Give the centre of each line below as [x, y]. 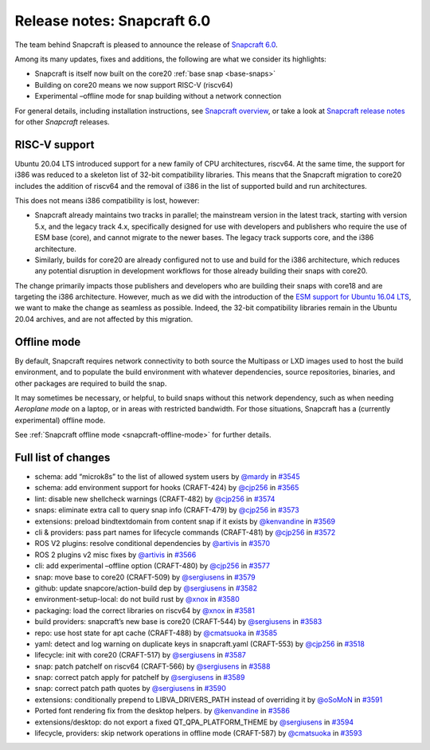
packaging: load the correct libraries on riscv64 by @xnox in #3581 [145, 611]
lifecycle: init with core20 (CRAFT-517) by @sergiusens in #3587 [140, 655]
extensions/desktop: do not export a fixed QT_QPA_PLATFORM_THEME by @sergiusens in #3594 [194, 722]
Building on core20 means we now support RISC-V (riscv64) [134, 84]
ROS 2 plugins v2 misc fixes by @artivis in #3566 [115, 555]
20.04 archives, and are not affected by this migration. [104, 319]
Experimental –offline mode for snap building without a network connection [158, 96]
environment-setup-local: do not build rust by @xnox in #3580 [137, 599]
